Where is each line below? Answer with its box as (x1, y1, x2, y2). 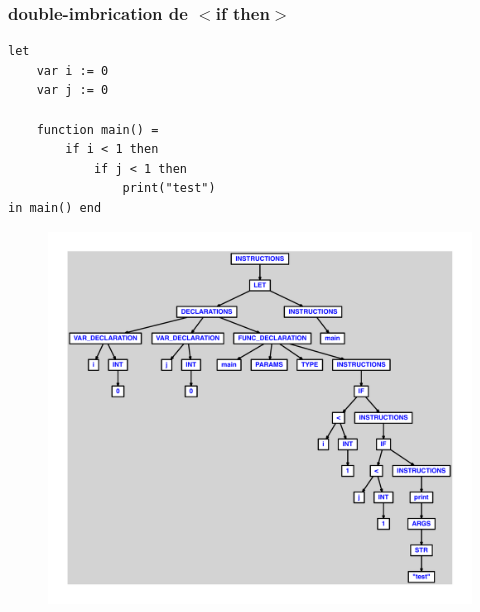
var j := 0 (36, 83, 109, 98)
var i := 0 (36, 63, 109, 78)
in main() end (8, 200, 102, 215)
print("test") (122, 181, 216, 196)
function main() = (36, 122, 159, 137)
